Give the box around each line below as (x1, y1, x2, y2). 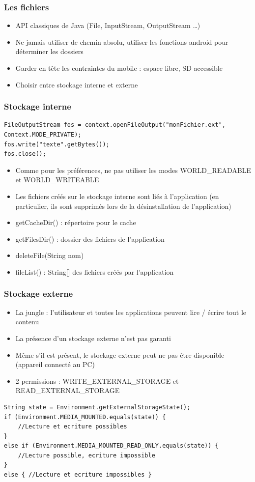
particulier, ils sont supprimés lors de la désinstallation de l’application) (15, 200, 231, 211)
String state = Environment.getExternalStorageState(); (4, 403, 191, 411)
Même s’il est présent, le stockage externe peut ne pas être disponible (15, 349, 225, 360)
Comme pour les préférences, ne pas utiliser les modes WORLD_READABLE (15, 165, 251, 175)
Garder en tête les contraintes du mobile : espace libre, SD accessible (15, 63, 223, 73)
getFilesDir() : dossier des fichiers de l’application (15, 233, 165, 244)
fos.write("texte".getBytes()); (4, 141, 110, 148)
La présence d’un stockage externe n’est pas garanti (15, 333, 171, 343)
